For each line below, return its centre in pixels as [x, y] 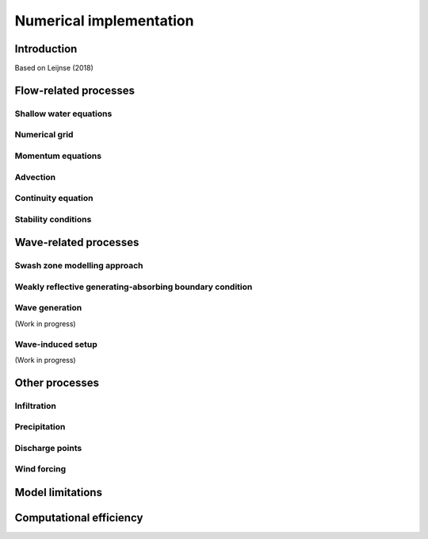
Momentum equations [58, 156]
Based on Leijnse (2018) [54, 68]
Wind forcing [40, 469]
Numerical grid [44, 135]
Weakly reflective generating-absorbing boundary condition [134, 287]
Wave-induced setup [56, 344]
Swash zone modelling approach [79, 266]
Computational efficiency [79, 517]
